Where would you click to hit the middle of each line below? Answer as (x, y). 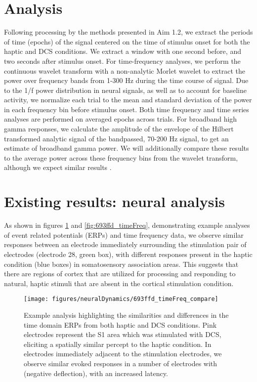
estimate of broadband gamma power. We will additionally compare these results (127, 148)
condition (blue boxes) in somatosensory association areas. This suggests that (121, 264)
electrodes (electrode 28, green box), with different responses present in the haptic (128, 254)
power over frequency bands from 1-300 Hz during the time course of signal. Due (126, 80)
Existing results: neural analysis (115, 201)
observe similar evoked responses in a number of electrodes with (121, 363)
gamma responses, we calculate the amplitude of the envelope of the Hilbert (119, 129)
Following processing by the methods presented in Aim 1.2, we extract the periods (128, 32)
